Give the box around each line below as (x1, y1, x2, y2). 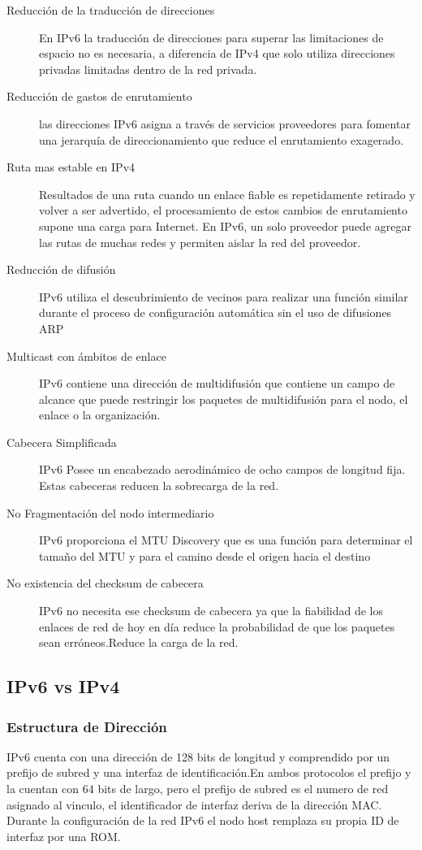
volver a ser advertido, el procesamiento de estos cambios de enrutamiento (39, 202, 407, 219)
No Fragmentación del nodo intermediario (6, 504, 214, 521)
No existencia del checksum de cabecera (6, 575, 204, 592)
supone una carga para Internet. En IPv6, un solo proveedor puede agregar (39, 217, 411, 234)
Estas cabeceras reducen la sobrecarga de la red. (39, 477, 279, 494)
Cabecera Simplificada (6, 433, 117, 450)
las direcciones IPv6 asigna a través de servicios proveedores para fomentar (39, 115, 411, 132)
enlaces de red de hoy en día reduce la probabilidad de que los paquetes (39, 618, 395, 635)
